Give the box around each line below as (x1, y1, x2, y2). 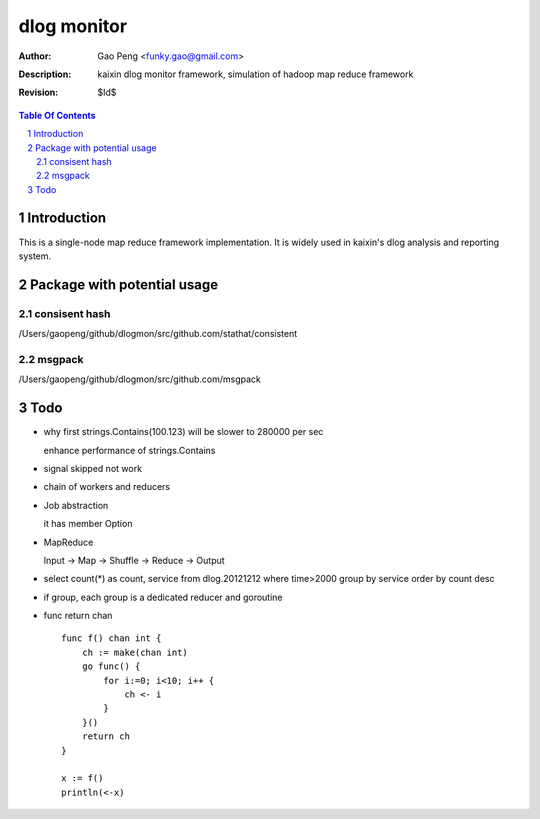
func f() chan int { (61, 633, 162, 644)
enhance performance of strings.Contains (43, 444, 216, 456)
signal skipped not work (43, 462, 143, 474)
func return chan (43, 610, 113, 622)
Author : (18, 50, 52, 62)
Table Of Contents (18, 109, 96, 121)
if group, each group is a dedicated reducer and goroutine (43, 591, 284, 603)
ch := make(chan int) (81, 646, 189, 658)
